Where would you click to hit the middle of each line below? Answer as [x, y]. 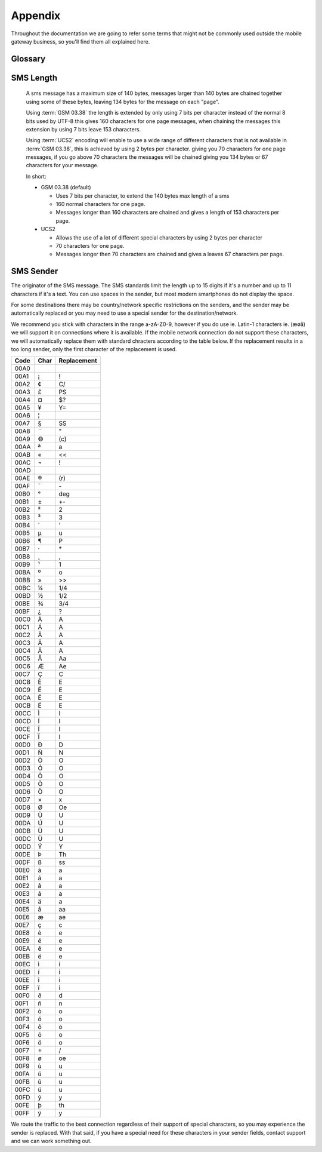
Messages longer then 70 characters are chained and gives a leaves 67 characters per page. [170, 254]
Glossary [28, 59]
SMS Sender [35, 271]
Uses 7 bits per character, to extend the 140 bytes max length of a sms [143, 196]
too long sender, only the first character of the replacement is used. [94, 349]
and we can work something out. [51, 1141]
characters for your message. [62, 165]
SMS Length [34, 78]
